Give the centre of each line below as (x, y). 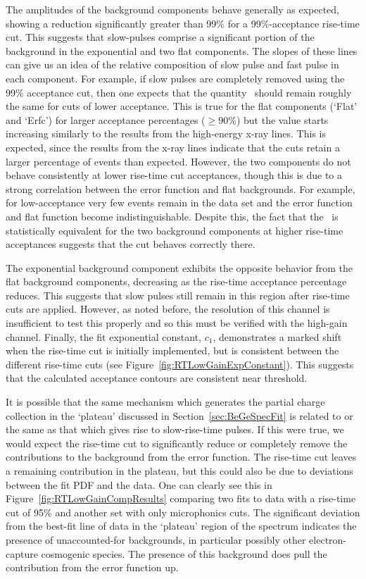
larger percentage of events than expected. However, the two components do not (178, 161)
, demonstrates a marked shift (277, 336)
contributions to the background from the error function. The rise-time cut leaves (181, 457)
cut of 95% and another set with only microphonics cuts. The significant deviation (183, 512)
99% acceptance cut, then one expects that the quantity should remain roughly (179, 92)
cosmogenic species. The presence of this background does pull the (184, 553)
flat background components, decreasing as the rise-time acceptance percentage (176, 281)
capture (22, 553)
